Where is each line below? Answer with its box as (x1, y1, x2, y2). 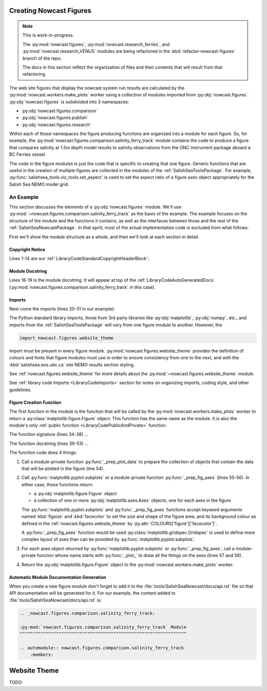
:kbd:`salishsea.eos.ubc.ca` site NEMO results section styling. (9, 361, 135, 368)
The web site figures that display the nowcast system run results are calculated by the (9, 85, 185, 91)
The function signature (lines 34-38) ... (9, 432, 89, 437)
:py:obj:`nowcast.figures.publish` (21, 115, 89, 121)
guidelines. (9, 387, 32, 392)
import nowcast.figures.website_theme (19, 335, 114, 341)
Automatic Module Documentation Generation (9, 574, 106, 580)
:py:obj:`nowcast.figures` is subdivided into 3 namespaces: (9, 99, 130, 105)
